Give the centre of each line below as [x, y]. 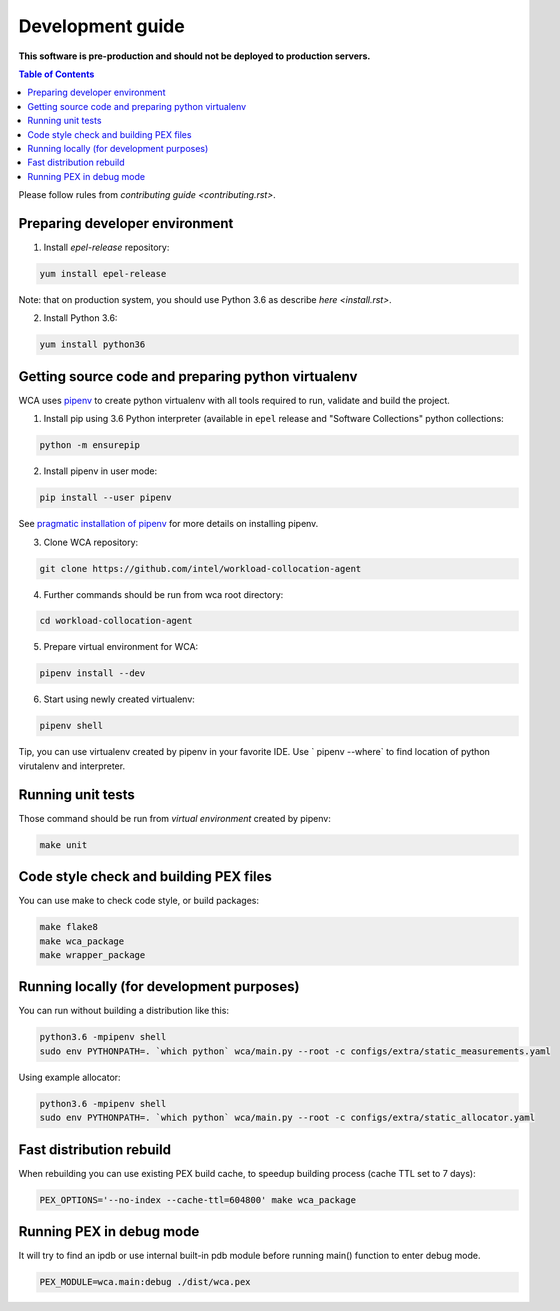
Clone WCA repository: [91, 542]
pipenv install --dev [92, 673]
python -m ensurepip [89, 445]
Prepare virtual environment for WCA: [121, 647]
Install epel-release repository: [106, 247]
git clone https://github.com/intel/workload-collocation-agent [200, 568]
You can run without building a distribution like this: [124, 1011]
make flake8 [69, 927]
